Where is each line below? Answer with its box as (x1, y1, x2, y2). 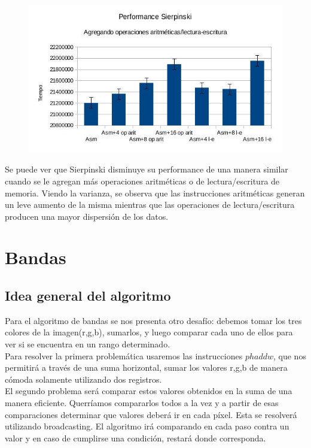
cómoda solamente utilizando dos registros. (5, 373, 162, 385)
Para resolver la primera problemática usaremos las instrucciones (5, 349, 243, 362)
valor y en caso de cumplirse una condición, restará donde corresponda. (5, 431, 266, 444)
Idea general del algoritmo (5, 286, 171, 305)
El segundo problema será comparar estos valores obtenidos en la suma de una (5, 385, 292, 397)
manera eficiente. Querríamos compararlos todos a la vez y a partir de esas (5, 396, 279, 409)
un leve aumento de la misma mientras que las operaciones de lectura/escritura (5, 198, 295, 211)
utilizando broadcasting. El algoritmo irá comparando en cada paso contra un (5, 420, 289, 432)
